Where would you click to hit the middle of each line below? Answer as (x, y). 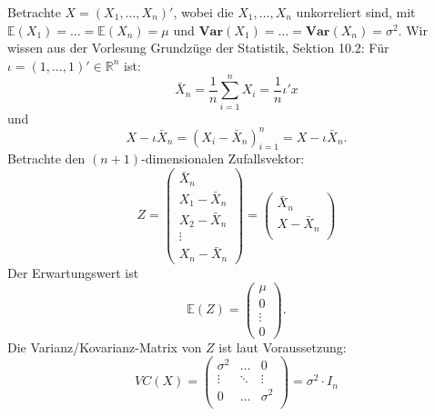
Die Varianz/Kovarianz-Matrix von (105, 347)
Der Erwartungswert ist (73, 272)
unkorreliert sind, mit (356, 12)
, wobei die (203, 12)
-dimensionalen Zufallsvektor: (223, 158)
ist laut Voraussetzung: (283, 347)
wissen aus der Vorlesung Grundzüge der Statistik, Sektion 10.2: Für (198, 48)
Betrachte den (46, 158)
